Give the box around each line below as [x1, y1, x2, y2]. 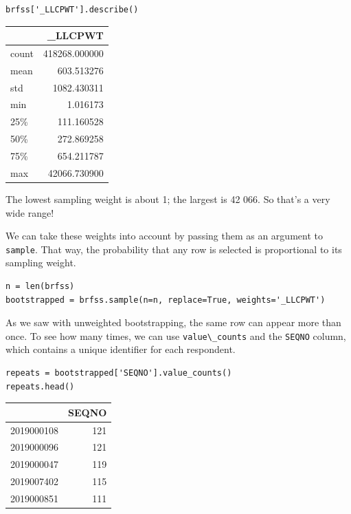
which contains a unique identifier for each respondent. [5, 342, 236, 356]
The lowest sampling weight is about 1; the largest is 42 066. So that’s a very [5, 191, 330, 206]
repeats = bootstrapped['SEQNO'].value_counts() [5, 368, 232, 378]
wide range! [5, 205, 54, 219]
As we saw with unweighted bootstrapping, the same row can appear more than [5, 315, 341, 330]
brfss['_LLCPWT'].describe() [5, 5, 139, 14]
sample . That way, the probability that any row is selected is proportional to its [5, 242, 342, 256]
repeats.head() [5, 381, 75, 392]
